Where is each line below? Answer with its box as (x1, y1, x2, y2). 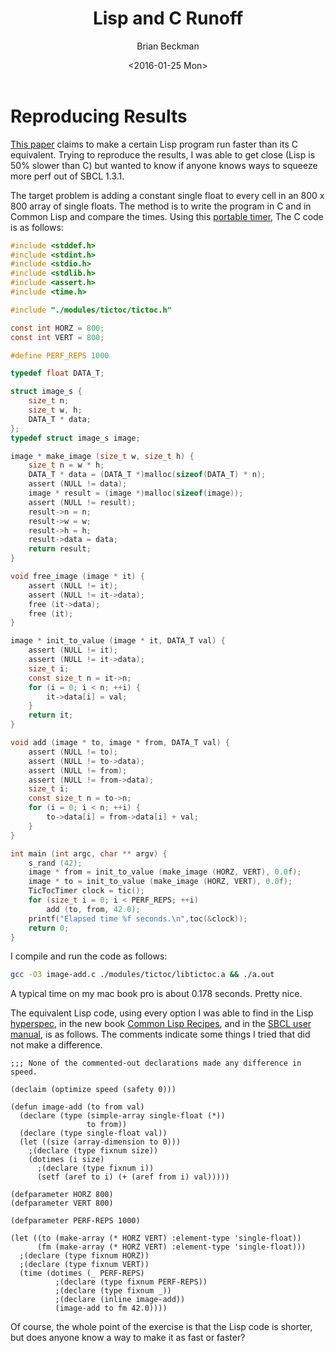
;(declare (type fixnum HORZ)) (19, 1251, 150, 1261)
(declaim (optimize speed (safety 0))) (10, 1085, 177, 1095)
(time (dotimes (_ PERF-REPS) (19, 1268, 145, 1279)
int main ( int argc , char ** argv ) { (10, 848, 168, 859)
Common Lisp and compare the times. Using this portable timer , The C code (10, 210, 324, 222)
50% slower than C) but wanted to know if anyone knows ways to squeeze (10, 159, 318, 171)
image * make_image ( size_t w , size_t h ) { (10, 451, 195, 461)
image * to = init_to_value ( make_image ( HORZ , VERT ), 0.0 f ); (28, 877, 293, 887)
